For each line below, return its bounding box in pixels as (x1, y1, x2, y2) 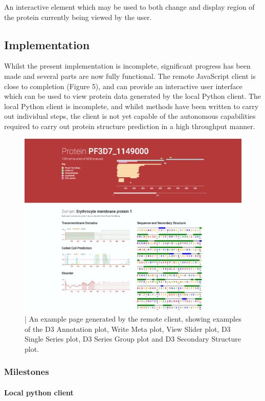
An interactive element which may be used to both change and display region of (4, 2, 255, 12)
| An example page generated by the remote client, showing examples (25, 313, 241, 324)
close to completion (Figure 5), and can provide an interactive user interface (4, 80, 242, 91)
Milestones (4, 365, 49, 378)
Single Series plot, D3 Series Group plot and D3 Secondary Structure (25, 333, 241, 344)
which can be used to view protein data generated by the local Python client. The (4, 91, 261, 101)
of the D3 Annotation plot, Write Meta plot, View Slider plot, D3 (25, 323, 231, 334)
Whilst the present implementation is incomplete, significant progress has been (4, 60, 251, 71)
